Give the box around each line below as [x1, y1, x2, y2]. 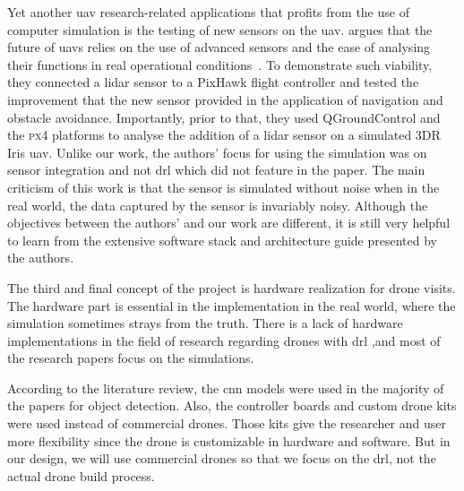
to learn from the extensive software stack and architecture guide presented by [7, 230, 438, 249]
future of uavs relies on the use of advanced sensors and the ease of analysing [7, 38, 431, 56]
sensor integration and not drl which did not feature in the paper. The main [7, 160, 425, 179]
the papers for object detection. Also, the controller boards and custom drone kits [7, 396, 457, 415]
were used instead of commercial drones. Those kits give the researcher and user [7, 414, 446, 433]
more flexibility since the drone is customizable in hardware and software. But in [7, 431, 451, 450]
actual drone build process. [7, 466, 155, 485]
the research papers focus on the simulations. [7, 349, 254, 367]
